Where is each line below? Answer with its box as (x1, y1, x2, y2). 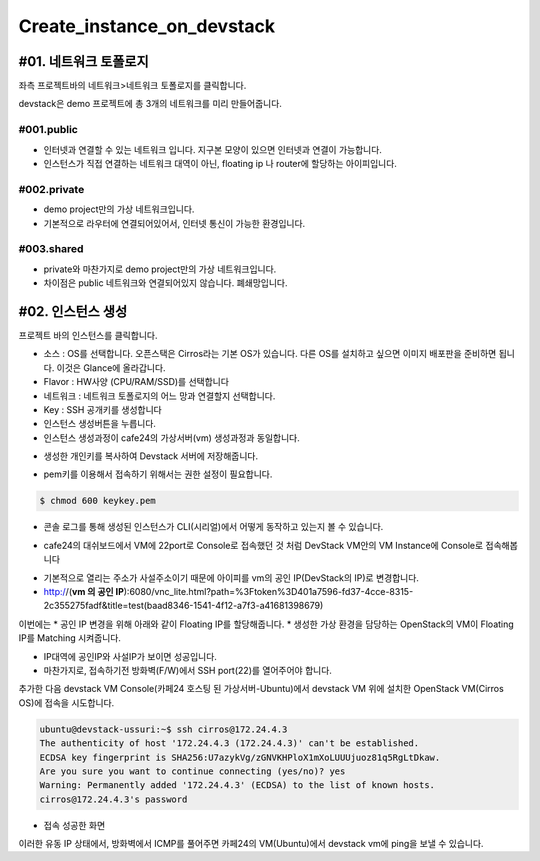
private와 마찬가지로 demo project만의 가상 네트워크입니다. (43, 263, 277, 275)
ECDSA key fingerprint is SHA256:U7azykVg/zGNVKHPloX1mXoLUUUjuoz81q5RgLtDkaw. (39, 751, 441, 763)
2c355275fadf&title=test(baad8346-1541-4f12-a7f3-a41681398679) (43, 600, 324, 612)
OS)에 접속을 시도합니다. (18, 696, 115, 709)
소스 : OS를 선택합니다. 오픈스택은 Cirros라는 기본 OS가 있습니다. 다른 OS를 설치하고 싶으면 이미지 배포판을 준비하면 (43, 348, 497, 360)
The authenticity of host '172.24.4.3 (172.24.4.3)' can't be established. (39, 738, 420, 749)
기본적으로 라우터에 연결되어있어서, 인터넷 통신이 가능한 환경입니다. (43, 217, 306, 229)
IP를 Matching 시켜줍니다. (18, 632, 122, 644)
